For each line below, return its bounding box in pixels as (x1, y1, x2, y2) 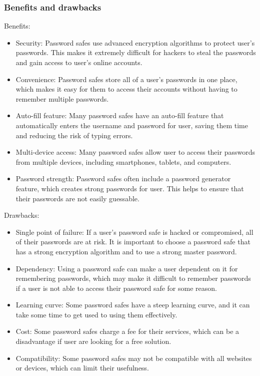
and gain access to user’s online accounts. (15, 57, 142, 67)
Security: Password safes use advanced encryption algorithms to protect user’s (15, 37, 255, 48)
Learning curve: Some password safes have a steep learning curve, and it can (15, 299, 250, 310)
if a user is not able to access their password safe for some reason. (15, 282, 217, 293)
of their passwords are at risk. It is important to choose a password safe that (15, 236, 250, 247)
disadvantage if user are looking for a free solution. (15, 336, 171, 346)
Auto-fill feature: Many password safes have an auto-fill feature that (15, 110, 224, 121)
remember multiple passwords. (15, 93, 109, 104)
